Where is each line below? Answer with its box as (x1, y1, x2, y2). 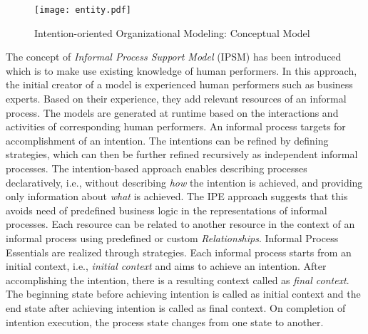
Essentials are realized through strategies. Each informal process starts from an (6, 244, 352, 259)
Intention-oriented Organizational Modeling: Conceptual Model (34, 25, 310, 40)
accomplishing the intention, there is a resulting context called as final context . (6, 272, 349, 287)
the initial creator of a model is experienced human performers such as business (6, 77, 353, 92)
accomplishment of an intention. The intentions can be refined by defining (6, 132, 329, 147)
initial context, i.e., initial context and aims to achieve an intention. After (6, 259, 327, 273)
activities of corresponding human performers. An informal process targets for (6, 119, 346, 134)
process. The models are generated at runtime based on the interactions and (6, 105, 339, 120)
